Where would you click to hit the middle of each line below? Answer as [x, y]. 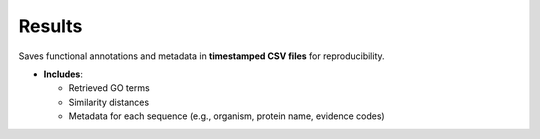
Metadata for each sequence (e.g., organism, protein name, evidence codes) [226, 116]
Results [50, 26]
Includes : [63, 74]
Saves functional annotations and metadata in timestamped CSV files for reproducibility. [201, 56]
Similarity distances [109, 102]
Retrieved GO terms [109, 88]
